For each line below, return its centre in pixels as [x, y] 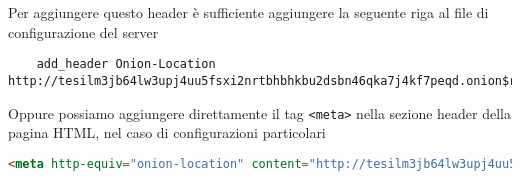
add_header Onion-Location [126, 64]
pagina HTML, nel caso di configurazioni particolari [167, 132]
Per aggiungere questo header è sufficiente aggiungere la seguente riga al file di [248, 12]
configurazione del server [83, 31]
